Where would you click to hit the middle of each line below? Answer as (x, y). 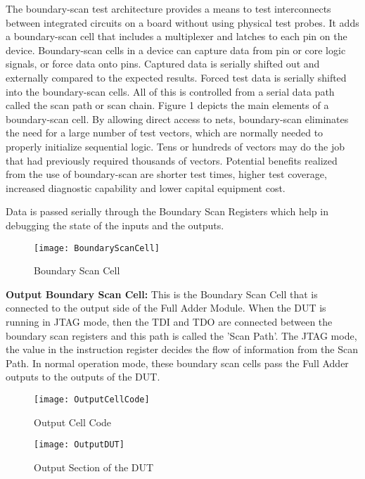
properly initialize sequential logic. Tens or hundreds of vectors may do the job (175, 146)
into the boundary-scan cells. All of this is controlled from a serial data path (170, 91)
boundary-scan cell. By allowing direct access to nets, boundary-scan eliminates (177, 119)
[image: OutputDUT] (79, 445)
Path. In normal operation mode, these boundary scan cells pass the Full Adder (177, 363)
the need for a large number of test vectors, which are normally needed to (165, 133)
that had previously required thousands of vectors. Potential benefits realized (172, 160)
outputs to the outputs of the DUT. (83, 377)
